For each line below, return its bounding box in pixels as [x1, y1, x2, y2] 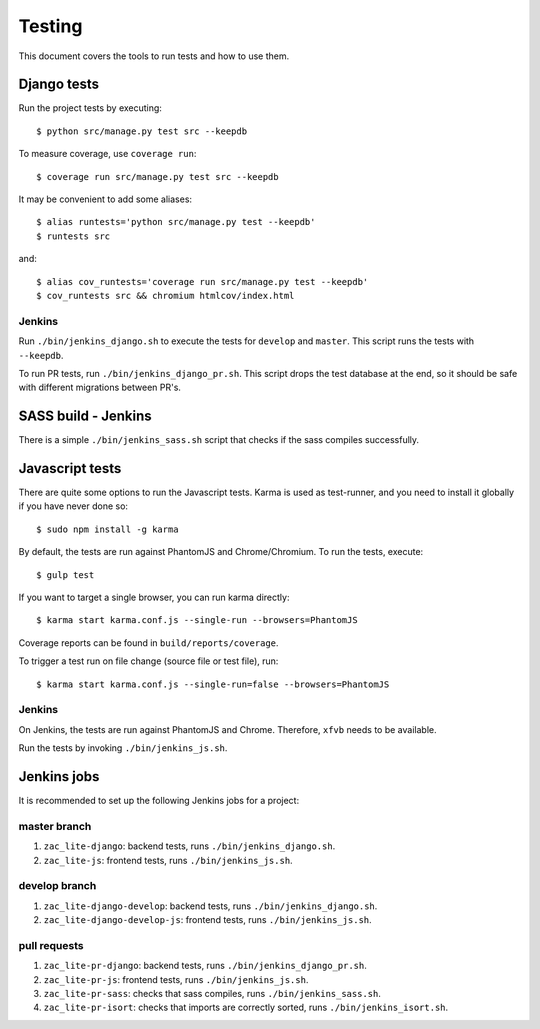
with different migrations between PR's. [18, 381, 182, 394]
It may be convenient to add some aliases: [18, 193, 193, 205]
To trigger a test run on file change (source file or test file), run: [18, 655, 279, 667]
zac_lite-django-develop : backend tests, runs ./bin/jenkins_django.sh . [43, 900, 378, 912]
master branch [18, 819, 92, 833]
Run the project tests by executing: [18, 102, 162, 114]
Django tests [18, 76, 100, 93]
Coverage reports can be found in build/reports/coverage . [18, 636, 279, 649]
